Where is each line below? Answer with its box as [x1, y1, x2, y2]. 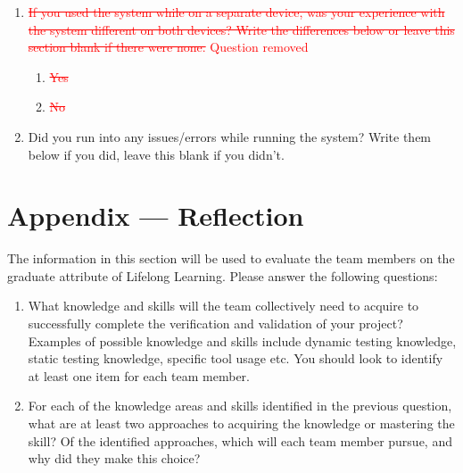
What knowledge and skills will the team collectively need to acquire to [28, 296, 419, 315]
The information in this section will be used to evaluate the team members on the [7, 249, 455, 268]
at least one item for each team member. [28, 366, 251, 385]
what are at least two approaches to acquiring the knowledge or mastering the [28, 414, 455, 433]
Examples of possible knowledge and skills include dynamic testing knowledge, [28, 331, 457, 350]
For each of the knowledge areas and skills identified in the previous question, [28, 396, 452, 415]
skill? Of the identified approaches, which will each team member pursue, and [28, 431, 452, 450]
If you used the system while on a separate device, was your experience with [28, 3, 445, 21]
